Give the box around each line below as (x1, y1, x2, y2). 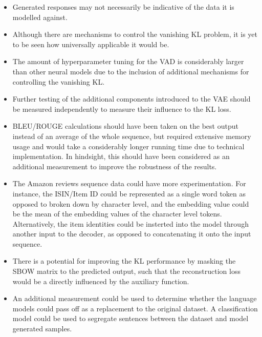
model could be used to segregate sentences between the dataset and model (12, 313, 249, 324)
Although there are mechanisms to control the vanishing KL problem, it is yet (12, 29, 257, 39)
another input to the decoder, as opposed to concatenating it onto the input (12, 228, 251, 239)
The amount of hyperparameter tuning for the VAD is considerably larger (12, 56, 244, 67)
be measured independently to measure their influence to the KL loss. (12, 103, 231, 114)
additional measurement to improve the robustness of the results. (12, 161, 217, 171)
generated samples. (12, 323, 72, 334)
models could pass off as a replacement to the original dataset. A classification (12, 303, 258, 313)
